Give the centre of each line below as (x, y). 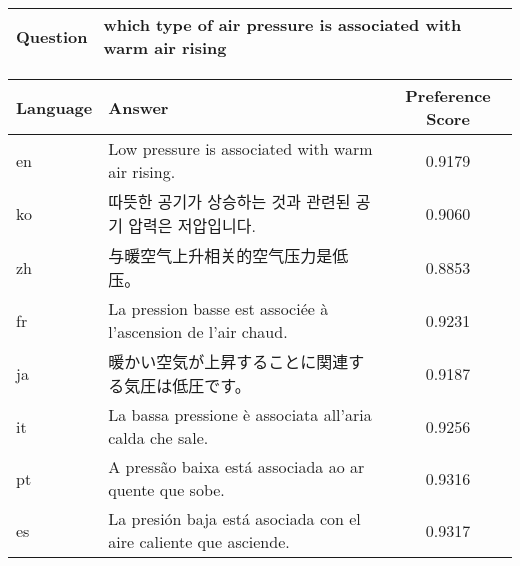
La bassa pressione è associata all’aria (240, 414)
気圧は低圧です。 (187, 385)
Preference (448, 95)
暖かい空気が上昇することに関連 (228, 361)
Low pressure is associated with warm (240, 148)
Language (54, 107)
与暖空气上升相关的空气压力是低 (228, 255)
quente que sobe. (166, 489)
